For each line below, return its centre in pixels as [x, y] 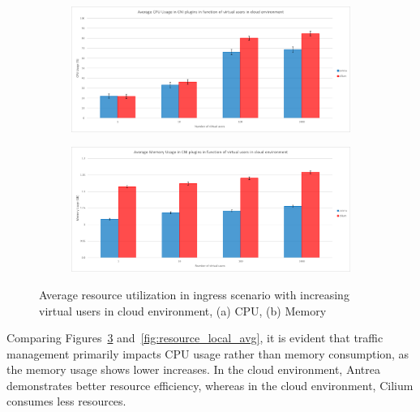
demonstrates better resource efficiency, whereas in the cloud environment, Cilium [210, 385]
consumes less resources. [66, 401]
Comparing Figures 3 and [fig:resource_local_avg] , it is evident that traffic [195, 338]
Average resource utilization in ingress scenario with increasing [194, 294]
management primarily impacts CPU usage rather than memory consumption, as [208, 353]
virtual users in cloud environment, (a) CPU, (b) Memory [183, 310]
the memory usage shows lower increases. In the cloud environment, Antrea [193, 369]
